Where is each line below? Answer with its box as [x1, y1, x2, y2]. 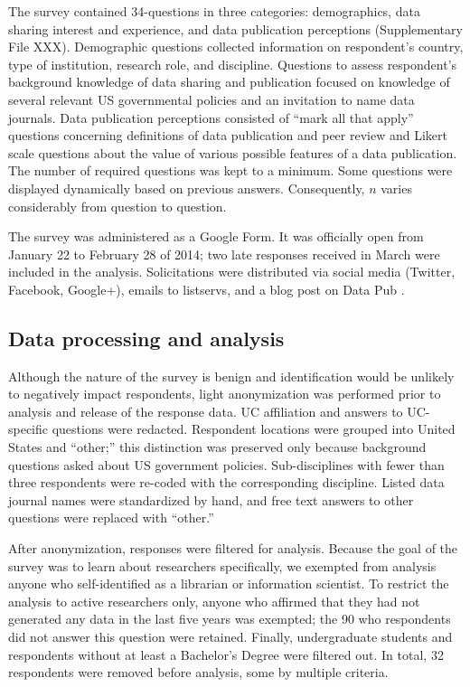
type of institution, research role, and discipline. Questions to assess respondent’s [8, 54, 457, 73]
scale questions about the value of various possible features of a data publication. [8, 143, 457, 162]
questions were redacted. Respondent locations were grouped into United [52, 419, 456, 438]
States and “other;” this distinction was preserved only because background [8, 438, 427, 456]
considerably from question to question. [8, 196, 227, 215]
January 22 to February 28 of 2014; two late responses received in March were [8, 244, 440, 263]
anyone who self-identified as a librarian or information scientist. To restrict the [8, 574, 449, 593]
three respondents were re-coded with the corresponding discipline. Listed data [8, 473, 445, 492]
